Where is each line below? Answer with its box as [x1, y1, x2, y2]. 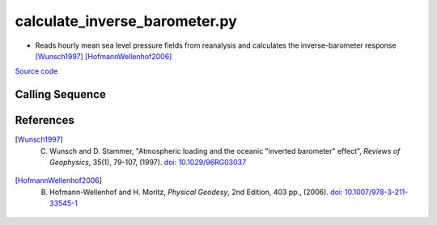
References [15, 113, 74, 127]
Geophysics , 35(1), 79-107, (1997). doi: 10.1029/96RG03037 [49, 158, 247, 168]
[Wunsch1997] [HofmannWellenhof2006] [35, 51, 172, 61]
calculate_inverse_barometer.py [15, 12, 238, 30]
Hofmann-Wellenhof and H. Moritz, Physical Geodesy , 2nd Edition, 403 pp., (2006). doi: [49, 187, 343, 197]
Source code [15, 66, 58, 76]
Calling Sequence [15, 87, 107, 101]
